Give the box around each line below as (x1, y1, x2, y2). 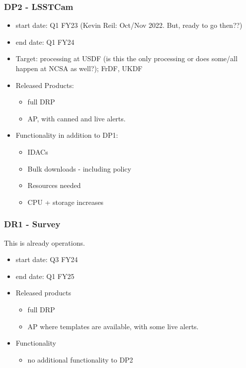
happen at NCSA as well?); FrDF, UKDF (15, 63, 143, 73)
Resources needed (27, 180, 81, 190)
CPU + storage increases (27, 196, 104, 207)
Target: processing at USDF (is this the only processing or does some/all (15, 53, 238, 64)
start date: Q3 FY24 (15, 254, 78, 265)
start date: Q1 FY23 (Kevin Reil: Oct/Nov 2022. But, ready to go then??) (15, 20, 243, 30)
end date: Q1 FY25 (15, 271, 75, 281)
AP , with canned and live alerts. (27, 113, 126, 123)
